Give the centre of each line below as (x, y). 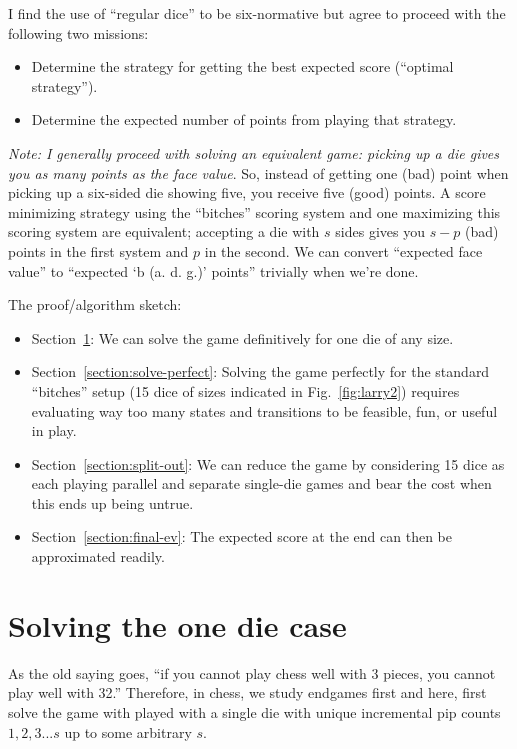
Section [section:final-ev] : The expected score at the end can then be (241, 536)
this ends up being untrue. (112, 502)
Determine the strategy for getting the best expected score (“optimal (242, 66)
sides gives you (380, 231)
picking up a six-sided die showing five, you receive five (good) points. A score (247, 192)
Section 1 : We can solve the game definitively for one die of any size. (242, 337)
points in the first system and (98, 250)
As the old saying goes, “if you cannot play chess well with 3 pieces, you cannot (252, 672)
